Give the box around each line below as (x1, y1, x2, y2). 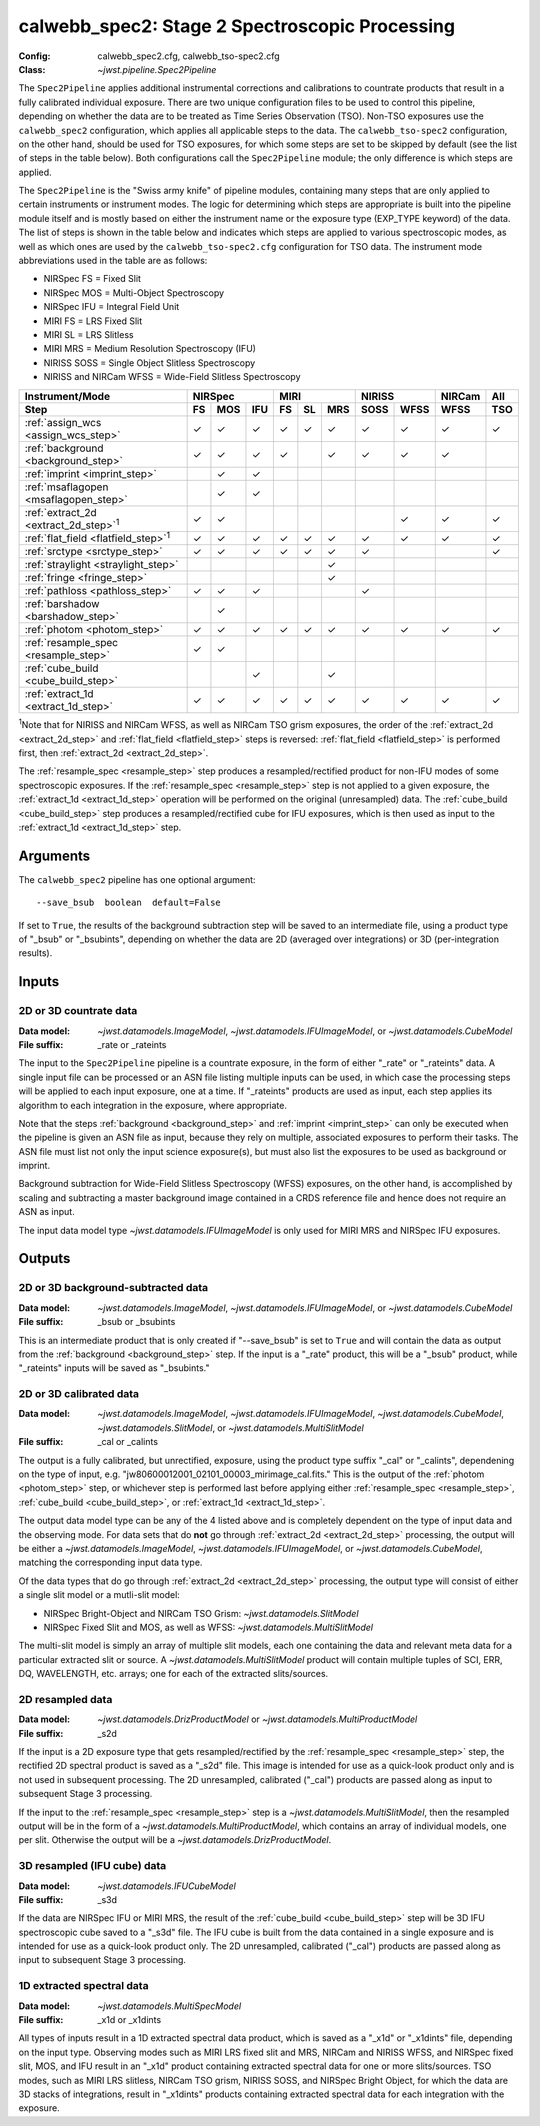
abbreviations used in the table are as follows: (18, 255, 208, 267)
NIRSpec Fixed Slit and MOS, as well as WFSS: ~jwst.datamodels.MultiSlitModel (43, 1621, 374, 1633)
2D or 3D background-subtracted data (18, 1281, 209, 1295)
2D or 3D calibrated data (18, 1387, 140, 1401)
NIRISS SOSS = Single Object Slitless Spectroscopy (43, 356, 256, 369)
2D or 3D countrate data (18, 1004, 138, 1018)
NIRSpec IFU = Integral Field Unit (43, 301, 180, 313)
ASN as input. (18, 1206, 75, 1218)
